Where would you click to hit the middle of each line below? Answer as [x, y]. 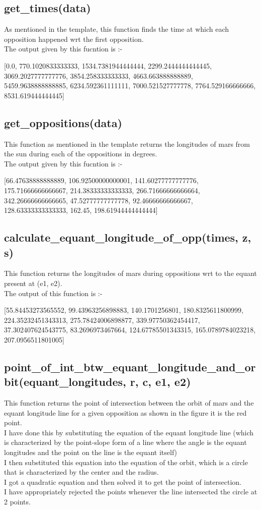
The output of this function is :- [53, 293]
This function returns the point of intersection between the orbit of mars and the [129, 403]
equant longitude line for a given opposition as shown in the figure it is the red [125, 412]
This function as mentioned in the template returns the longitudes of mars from [127, 144]
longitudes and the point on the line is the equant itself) [91, 452]
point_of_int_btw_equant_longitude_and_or [130, 366]
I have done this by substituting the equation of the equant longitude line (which [129, 432]
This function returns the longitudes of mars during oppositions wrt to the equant [130, 273]
